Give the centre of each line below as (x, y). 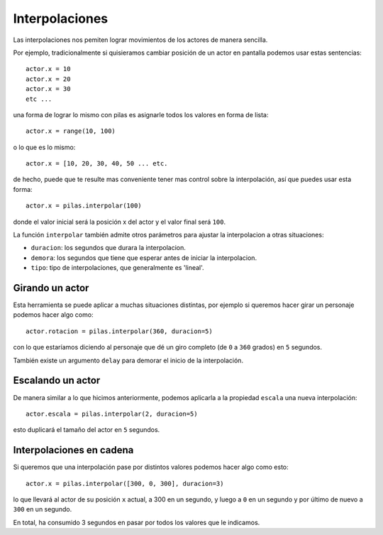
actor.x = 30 (48, 89)
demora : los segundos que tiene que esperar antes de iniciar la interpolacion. (144, 258)
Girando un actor (51, 288)
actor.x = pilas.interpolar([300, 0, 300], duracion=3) (125, 483)
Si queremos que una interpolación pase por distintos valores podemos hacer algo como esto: (151, 467)
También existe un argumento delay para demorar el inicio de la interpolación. (128, 360)
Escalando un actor (57, 380)
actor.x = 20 (48, 79)
